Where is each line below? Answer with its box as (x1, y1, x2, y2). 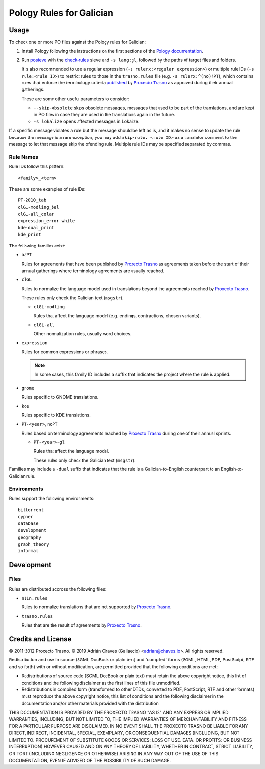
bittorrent (18, 507, 44, 513)
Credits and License (9, 635, 72, 643)
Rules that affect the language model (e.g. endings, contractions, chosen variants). (33, 312, 201, 319)
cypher (18, 514, 34, 520)
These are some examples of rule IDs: (9, 186, 86, 192)
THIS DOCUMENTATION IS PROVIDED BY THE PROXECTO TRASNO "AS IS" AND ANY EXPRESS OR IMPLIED (9, 710, 229, 715)
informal (18, 548, 39, 554)
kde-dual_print (18, 225, 54, 231)
